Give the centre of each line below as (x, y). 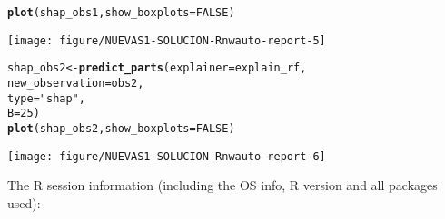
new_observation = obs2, (76, 83)
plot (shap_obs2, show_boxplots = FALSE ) (121, 128)
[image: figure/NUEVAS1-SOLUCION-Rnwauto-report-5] (167, 40)
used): (24, 202)
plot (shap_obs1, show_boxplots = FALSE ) (121, 13)
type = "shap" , (46, 98)
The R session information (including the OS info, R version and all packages (222, 185)
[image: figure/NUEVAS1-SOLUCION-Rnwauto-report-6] (167, 156)
